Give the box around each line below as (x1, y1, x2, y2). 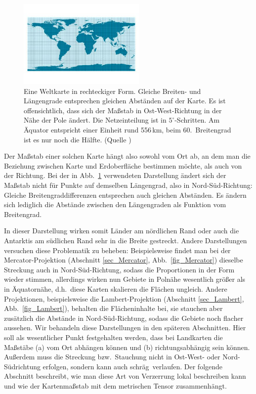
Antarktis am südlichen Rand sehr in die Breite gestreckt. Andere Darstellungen (4, 235, 247, 245)
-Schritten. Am (174, 115, 220, 125)
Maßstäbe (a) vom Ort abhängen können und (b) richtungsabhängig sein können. (4, 342, 250, 352)
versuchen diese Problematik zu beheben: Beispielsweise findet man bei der (4, 245, 231, 255)
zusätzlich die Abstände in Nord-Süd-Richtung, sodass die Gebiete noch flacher (4, 312, 244, 323)
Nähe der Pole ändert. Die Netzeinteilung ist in (24, 115, 167, 125)
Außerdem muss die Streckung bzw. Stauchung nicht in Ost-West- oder (4, 351, 220, 362)
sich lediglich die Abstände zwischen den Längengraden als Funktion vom (4, 199, 226, 210)
